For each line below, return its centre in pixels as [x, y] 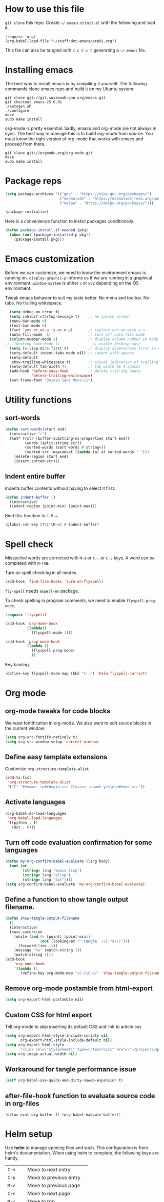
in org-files [22, 1103]
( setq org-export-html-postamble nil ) [44, 1000]
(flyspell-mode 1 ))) [52, 633]
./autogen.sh [18, 106]
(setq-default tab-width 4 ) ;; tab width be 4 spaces [75, 367]
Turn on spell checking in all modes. [41, 573]
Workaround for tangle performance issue [71, 1069]
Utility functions [39, 400]
